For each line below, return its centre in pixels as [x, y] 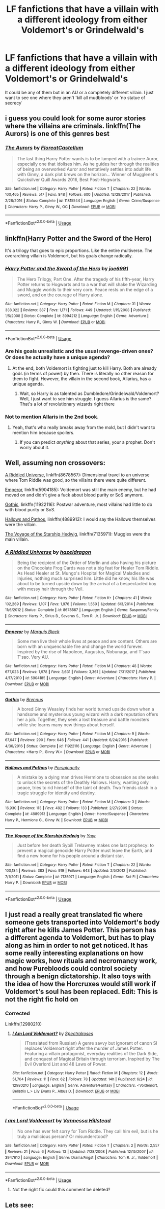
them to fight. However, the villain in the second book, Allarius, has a [82, 379]
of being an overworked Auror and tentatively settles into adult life [84, 169]
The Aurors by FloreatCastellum [44, 148]
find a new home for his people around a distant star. [70, 855]
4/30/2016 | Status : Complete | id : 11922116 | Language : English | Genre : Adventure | [78, 746]
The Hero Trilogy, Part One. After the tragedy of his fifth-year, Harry [86, 279]
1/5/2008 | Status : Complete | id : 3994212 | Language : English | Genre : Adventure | [77, 316]
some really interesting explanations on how [74, 953]
